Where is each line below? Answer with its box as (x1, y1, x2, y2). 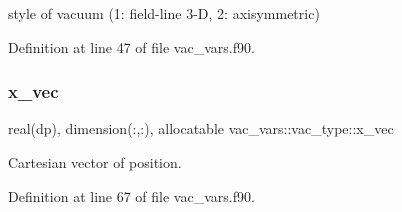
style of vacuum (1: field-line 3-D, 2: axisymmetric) (8, 3, 320, 23)
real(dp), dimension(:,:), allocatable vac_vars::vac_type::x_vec (8, 118, 394, 139)
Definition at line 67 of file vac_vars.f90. (8, 185, 255, 206)
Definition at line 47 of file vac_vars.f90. (8, 36, 255, 57)
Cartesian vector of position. (8, 152, 182, 172)
